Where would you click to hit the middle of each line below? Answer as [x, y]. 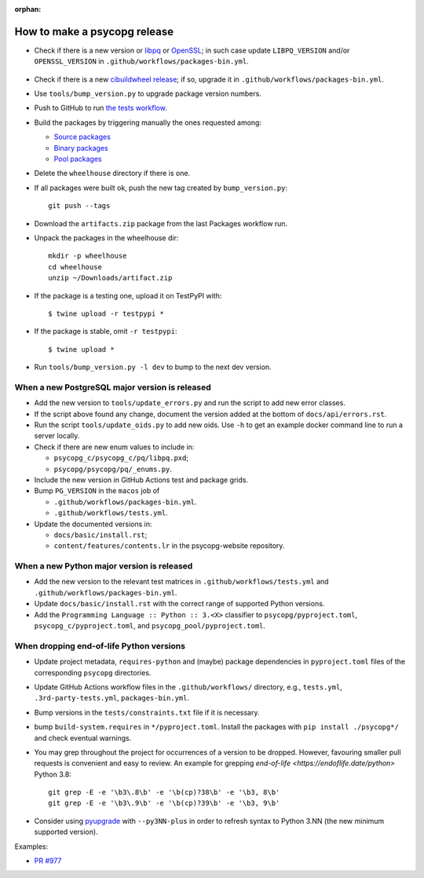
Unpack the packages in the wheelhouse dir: [106, 238]
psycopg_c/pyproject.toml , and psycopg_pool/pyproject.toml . [150, 626]
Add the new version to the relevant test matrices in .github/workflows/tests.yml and [181, 582]
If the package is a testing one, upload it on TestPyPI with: [128, 295]
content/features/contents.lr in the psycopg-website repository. [169, 546]
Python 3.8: [53, 774]
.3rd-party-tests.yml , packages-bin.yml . [112, 698]
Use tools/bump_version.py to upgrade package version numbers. [148, 93]
